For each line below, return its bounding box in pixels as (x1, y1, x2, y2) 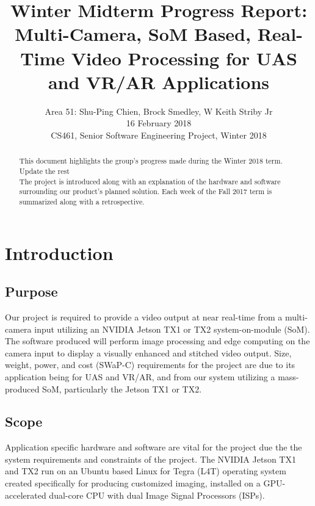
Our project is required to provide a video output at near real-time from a (5, 310, 283, 323)
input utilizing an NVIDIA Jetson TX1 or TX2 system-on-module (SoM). (34, 322, 310, 335)
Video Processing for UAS (71, 45, 297, 70)
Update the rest (19, 165, 70, 176)
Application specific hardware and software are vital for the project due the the (5, 441, 302, 454)
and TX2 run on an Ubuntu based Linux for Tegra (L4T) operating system (5, 464, 286, 477)
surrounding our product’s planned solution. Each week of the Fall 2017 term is (19, 186, 272, 197)
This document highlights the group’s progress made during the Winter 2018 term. (19, 156, 283, 166)
